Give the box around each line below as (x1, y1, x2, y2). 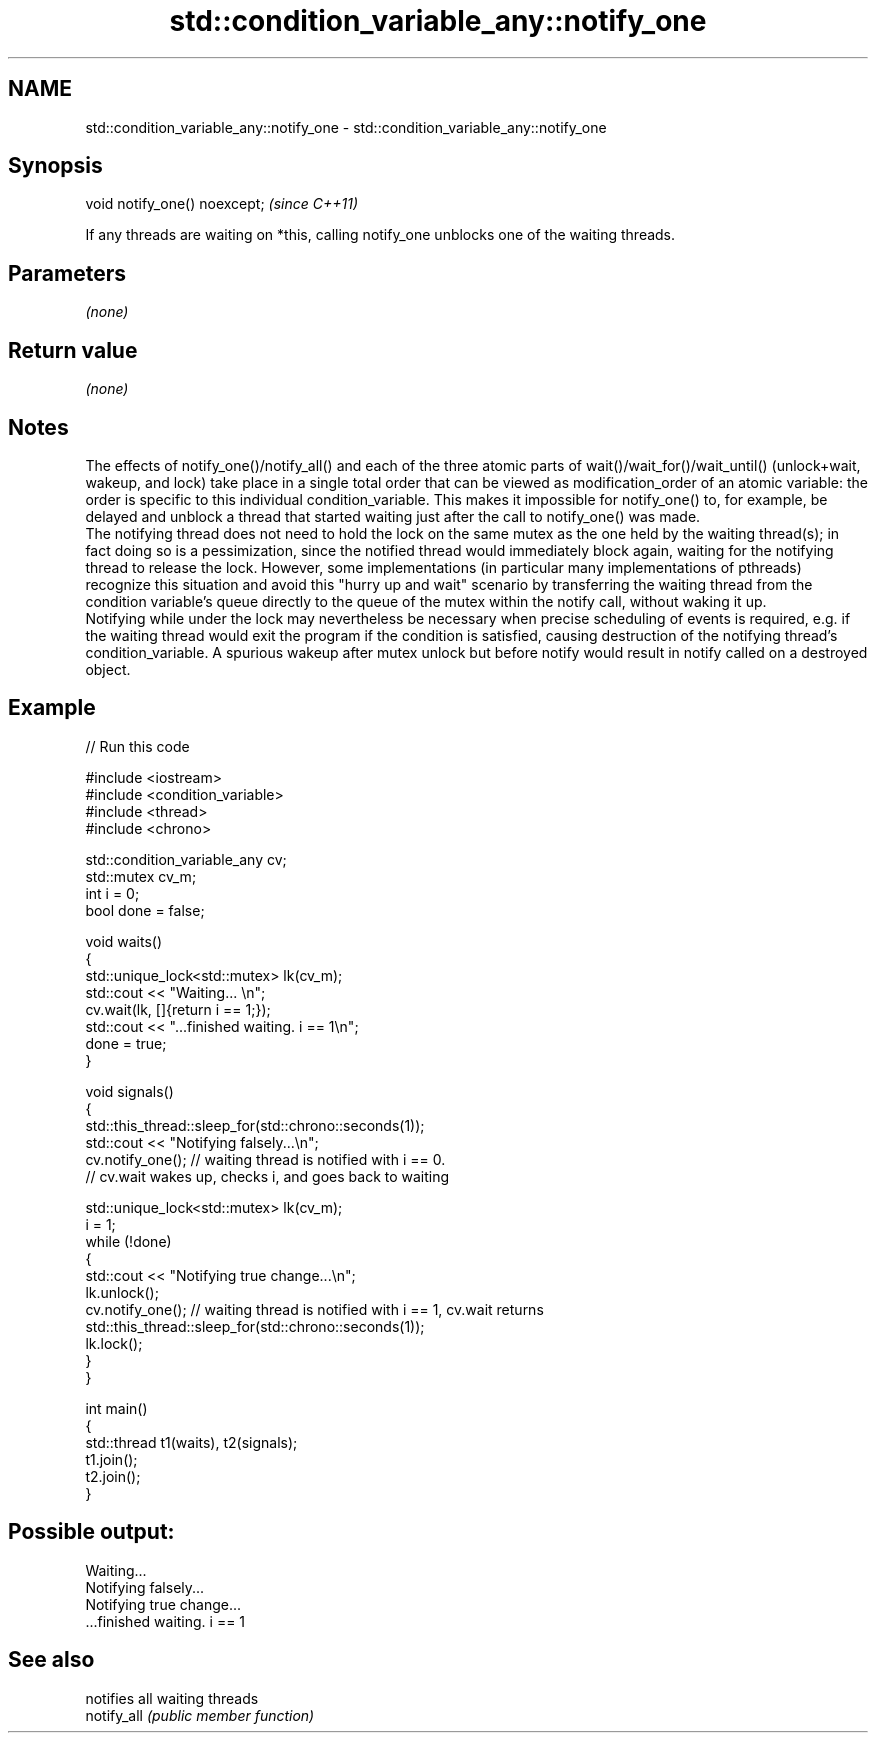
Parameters (8, 260, 126, 286)
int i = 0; (85, 884, 140, 902)
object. (85, 660, 131, 678)
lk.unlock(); (85, 1283, 159, 1301)
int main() (85, 1399, 148, 1417)
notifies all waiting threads (85, 1689, 259, 1707)
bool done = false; (85, 901, 205, 919)
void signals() (85, 1082, 174, 1100)
